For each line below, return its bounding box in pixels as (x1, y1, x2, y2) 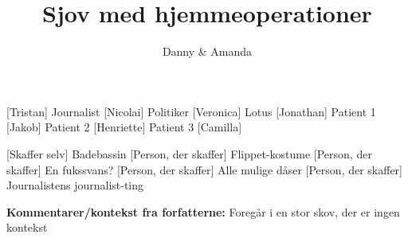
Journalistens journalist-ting (6, 177, 144, 193)
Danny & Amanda (162, 43, 253, 60)
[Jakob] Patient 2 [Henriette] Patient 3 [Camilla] (6, 119, 242, 135)
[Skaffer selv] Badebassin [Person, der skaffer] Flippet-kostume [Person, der (6, 145, 372, 162)
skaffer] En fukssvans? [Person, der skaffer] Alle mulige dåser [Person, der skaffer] (6, 161, 402, 178)
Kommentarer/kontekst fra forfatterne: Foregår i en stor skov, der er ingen (6, 203, 400, 220)
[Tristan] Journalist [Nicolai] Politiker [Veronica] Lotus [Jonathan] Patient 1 (6, 103, 376, 119)
